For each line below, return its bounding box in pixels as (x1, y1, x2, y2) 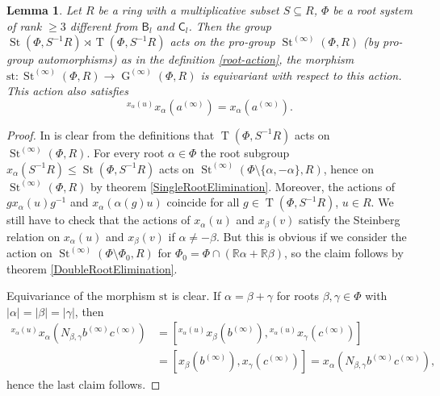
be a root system (333, 2, 413, 18)
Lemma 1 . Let (6, 2, 82, 18)
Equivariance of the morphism (6, 287, 156, 304)
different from (69, 17, 138, 34)
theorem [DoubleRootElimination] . (6, 260, 178, 277)
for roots (276, 287, 319, 304)
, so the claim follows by (283, 244, 404, 261)
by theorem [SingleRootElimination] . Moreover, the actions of (90, 177, 396, 194)
